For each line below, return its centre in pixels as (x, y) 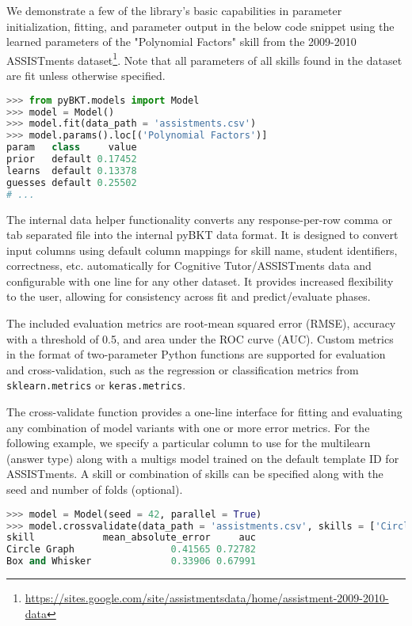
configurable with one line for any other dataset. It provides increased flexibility (200, 281)
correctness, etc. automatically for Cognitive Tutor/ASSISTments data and (189, 266)
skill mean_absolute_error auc (131, 538)
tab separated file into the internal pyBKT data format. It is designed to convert (202, 235)
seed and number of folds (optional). (95, 489)
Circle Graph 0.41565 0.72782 (132, 550)
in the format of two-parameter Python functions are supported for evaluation (196, 354)
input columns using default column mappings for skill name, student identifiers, (202, 250)
